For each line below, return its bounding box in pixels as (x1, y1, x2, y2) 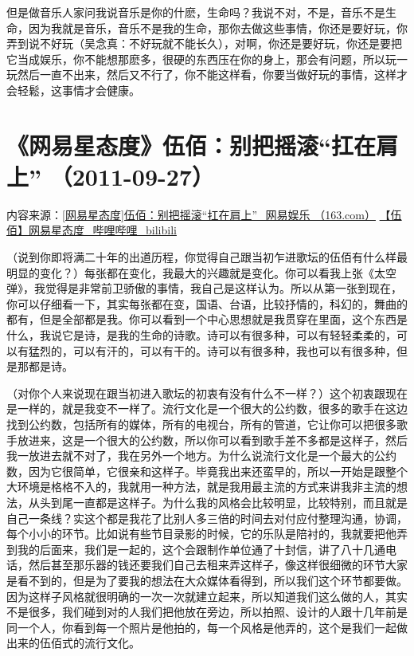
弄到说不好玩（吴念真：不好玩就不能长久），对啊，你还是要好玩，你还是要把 (6, 35, 402, 52)
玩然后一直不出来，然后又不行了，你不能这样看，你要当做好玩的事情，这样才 (6, 66, 408, 83)
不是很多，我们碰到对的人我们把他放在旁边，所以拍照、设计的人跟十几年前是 (6, 603, 408, 620)
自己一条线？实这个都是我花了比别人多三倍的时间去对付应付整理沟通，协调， (6, 509, 408, 526)
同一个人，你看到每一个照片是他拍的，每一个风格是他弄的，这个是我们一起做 (6, 619, 408, 635)
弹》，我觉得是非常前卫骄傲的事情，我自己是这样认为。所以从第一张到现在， (6, 280, 402, 297)
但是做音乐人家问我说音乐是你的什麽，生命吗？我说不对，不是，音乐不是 (6, 4, 385, 20)
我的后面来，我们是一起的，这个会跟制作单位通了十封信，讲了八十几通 (17, 540, 385, 557)
